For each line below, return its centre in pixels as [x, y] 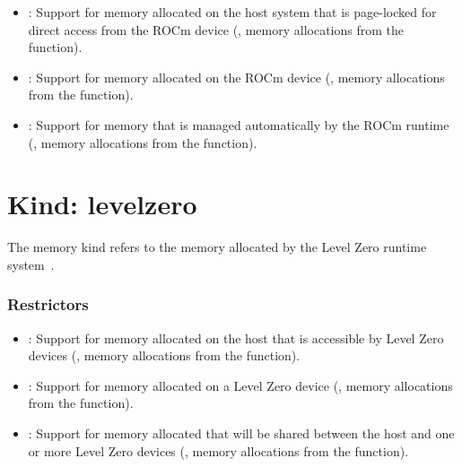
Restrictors [48, 304]
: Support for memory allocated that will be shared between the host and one [241, 433]
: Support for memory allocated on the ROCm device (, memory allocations [236, 77]
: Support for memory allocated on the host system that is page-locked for [232, 12]
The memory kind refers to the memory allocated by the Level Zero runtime [217, 247]
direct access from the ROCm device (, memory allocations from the [216, 29]
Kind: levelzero [102, 204]
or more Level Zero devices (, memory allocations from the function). [218, 450]
